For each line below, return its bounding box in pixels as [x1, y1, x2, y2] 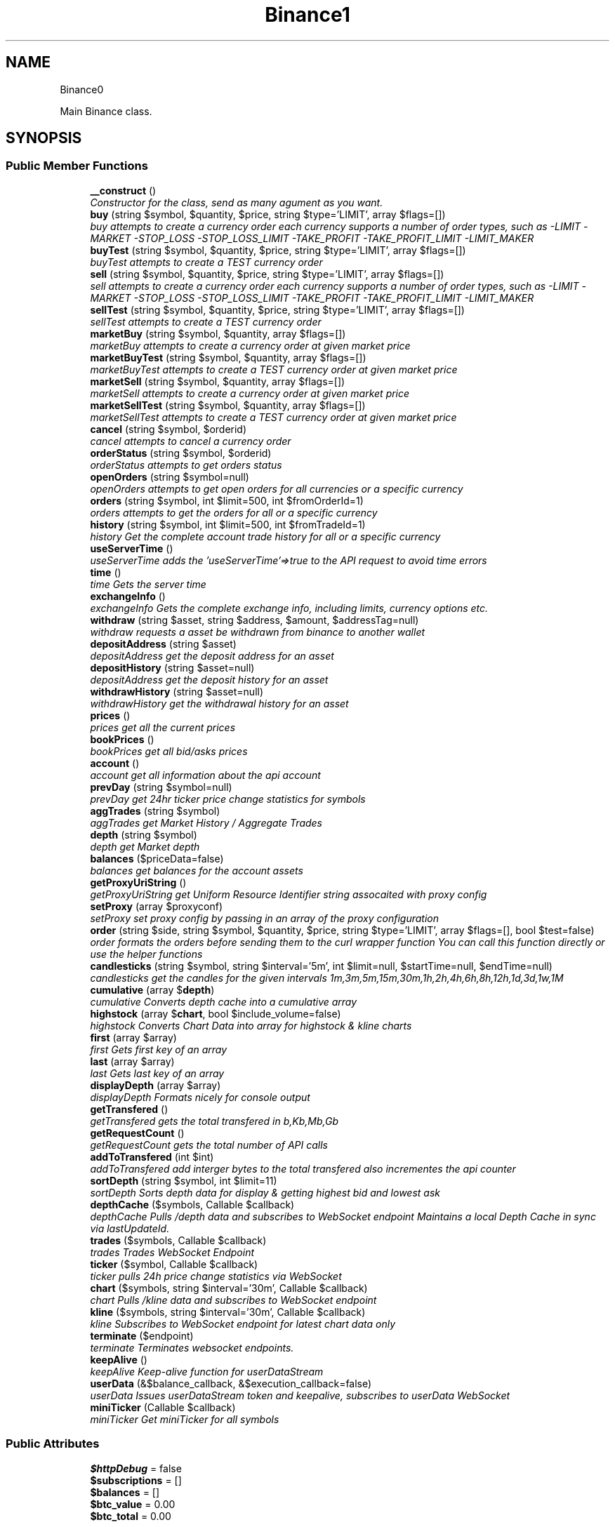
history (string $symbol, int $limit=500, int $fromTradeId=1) [90, 518, 366, 531]
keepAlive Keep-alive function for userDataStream [90, 1365, 324, 1378]
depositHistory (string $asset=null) [90, 661, 255, 674]
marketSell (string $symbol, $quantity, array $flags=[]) [90, 375, 345, 387]
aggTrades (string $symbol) [90, 804, 220, 817]
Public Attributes [6, 1436, 100, 1451]
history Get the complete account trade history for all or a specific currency [90, 530, 441, 542]
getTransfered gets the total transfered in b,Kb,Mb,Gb [90, 1114, 339, 1127]
